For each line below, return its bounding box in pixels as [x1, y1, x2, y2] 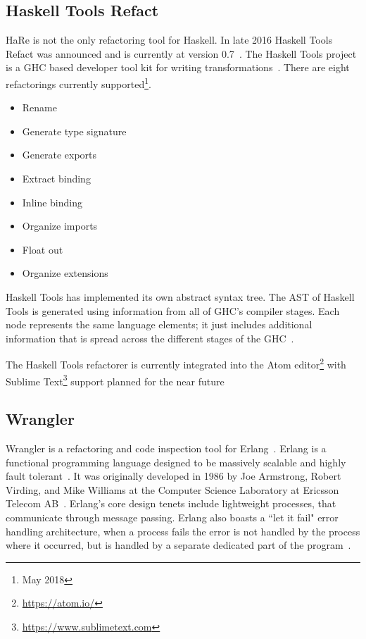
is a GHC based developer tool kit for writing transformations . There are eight [6, 60, 350, 75]
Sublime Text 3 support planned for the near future [6, 371, 225, 388]
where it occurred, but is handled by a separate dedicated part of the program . [6, 538, 351, 552]
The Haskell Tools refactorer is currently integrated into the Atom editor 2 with [6, 355, 346, 372]
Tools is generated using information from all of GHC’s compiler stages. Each [6, 303, 340, 318]
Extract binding [22, 171, 91, 186]
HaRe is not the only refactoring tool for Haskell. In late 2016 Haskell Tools [6, 32, 333, 47]
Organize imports [22, 218, 98, 233]
